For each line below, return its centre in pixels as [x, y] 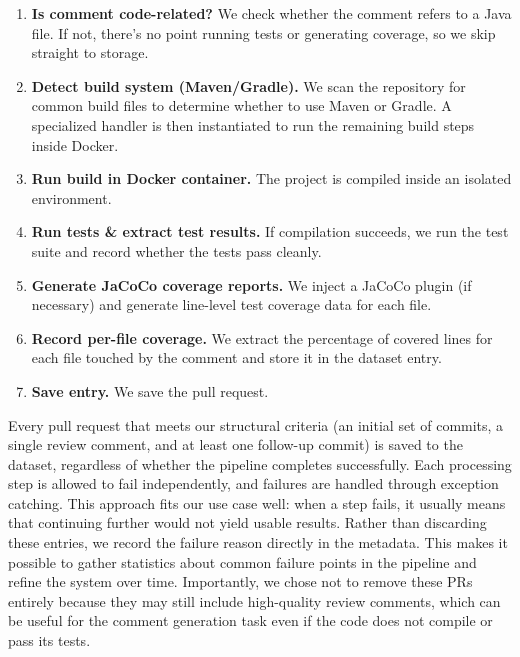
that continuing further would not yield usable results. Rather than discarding [247, 522]
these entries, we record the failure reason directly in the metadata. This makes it [258, 542]
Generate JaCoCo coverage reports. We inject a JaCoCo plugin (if [251, 284]
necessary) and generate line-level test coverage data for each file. [231, 304]
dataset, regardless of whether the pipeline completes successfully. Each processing [260, 463]
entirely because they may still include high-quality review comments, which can [254, 600]
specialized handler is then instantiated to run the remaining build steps [253, 124]
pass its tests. [49, 640]
